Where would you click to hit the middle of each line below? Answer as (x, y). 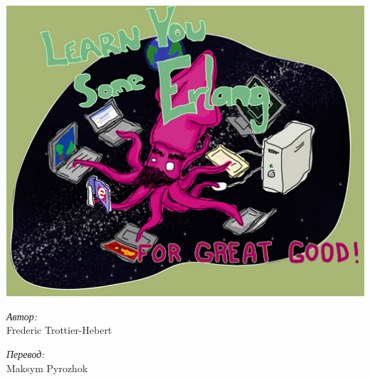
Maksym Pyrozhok (47, 368)
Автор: (22, 316)
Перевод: (26, 354)
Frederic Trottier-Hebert (59, 330)
